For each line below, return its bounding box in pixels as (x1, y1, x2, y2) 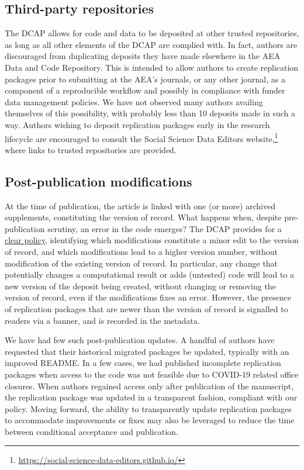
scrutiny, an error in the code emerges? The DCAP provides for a (47, 222, 282, 234)
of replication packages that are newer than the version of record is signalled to (5, 302, 288, 315)
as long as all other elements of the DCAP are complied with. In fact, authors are (5, 38, 298, 50)
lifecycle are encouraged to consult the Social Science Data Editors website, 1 (5, 130, 278, 144)
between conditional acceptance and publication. (5, 425, 178, 437)
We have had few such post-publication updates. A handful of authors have (5, 334, 275, 346)
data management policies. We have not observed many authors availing (5, 95, 263, 108)
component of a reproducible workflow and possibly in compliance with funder (5, 84, 285, 96)
